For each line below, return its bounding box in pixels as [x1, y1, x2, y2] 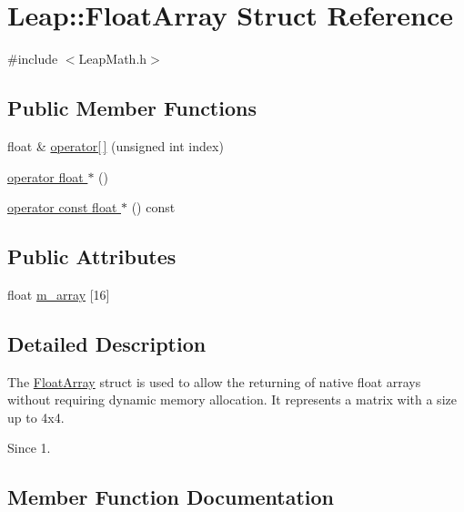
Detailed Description [7, 329, 207, 357]
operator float [7, 167, 84, 186]
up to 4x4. [7, 407, 65, 426]
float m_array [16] [7, 284, 110, 303]
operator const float [7, 198, 117, 217]
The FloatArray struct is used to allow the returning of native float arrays [7, 372, 421, 391]
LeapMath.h [78, 49, 147, 68]
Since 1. [7, 438, 51, 457]
